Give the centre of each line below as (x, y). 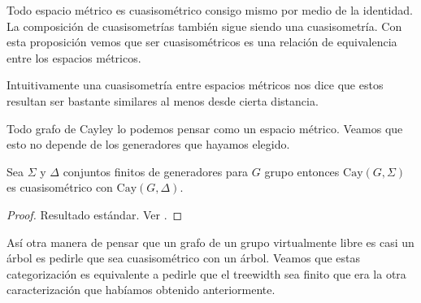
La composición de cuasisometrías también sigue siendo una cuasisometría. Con (204, 26)
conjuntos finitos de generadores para (156, 171)
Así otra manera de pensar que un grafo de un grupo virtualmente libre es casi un (210, 242)
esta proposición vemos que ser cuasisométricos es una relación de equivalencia (202, 42)
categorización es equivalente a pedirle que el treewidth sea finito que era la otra (206, 273)
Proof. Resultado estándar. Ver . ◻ (95, 214)
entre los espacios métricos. (74, 57)
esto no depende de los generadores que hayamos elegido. (148, 144)
